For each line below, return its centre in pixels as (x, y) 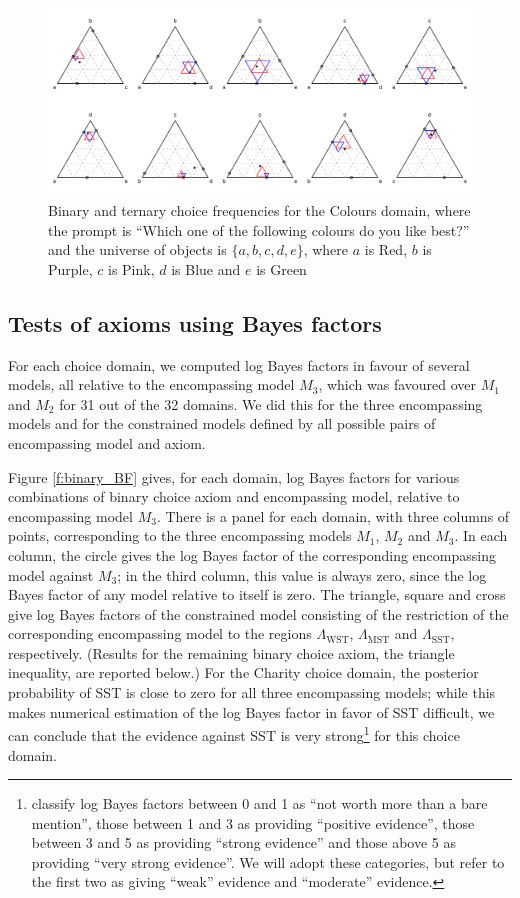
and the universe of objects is (137, 249)
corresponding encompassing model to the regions (160, 633)
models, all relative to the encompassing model (151, 384)
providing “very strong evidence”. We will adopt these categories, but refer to (268, 861)
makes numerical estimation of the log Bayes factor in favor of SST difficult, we (251, 711)
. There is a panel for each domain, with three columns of (333, 515)
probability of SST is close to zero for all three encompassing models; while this (252, 692)
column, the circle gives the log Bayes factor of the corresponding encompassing (252, 554)
